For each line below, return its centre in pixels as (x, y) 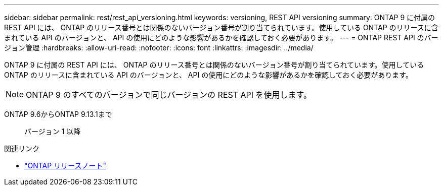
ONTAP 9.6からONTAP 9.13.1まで (58, 114)
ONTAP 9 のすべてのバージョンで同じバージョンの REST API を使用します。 (169, 95)
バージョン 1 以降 (53, 131)
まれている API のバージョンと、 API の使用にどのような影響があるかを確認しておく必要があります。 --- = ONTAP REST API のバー (221, 38)
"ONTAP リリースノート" (65, 166)
